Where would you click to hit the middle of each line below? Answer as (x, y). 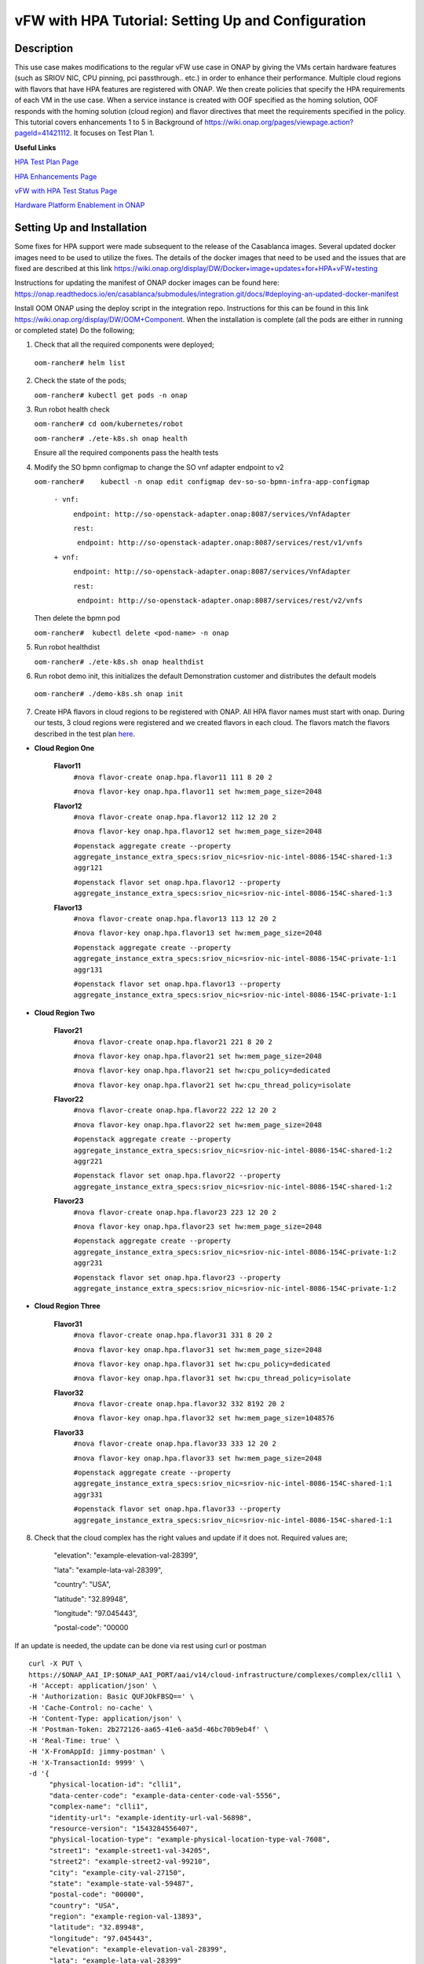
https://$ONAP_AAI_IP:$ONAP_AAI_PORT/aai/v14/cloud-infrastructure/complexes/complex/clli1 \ (215, 1675)
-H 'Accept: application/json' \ (93, 1686)
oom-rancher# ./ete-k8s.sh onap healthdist (119, 661)
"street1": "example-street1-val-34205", (130, 1850)
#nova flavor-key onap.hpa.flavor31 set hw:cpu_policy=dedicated (202, 1364)
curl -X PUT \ (55, 1664)
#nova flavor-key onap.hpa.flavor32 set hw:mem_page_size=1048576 (204, 1418)
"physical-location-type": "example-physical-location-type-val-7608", (190, 1839)
